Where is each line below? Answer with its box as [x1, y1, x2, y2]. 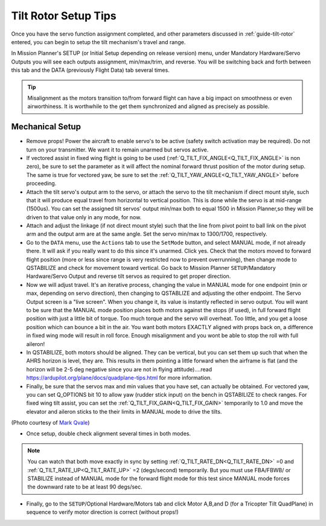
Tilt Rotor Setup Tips [11, 9, 117, 22]
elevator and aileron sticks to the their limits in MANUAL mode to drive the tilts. [26, 408, 222, 415]
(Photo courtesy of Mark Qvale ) [11, 419, 90, 426]
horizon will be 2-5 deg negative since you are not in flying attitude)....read [26, 365, 213, 373]
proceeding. [26, 180, 57, 187]
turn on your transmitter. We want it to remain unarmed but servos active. [26, 146, 209, 153]
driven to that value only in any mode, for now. [26, 213, 142, 220]
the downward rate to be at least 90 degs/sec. [27, 483, 143, 490]
